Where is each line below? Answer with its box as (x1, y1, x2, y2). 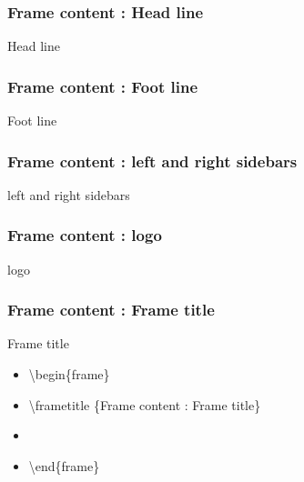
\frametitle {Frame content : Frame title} (28, 395, 261, 414)
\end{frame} (28, 456, 100, 475)
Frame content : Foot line (7, 75, 198, 97)
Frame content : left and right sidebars (7, 149, 298, 172)
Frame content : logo (7, 224, 162, 246)
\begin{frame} (28, 365, 110, 384)
